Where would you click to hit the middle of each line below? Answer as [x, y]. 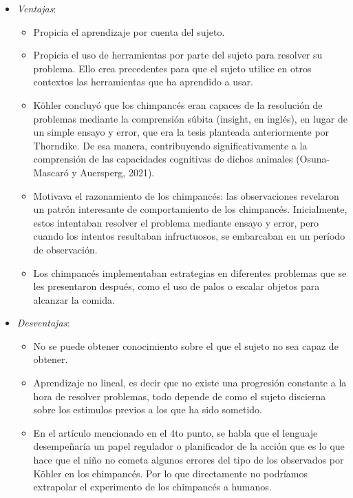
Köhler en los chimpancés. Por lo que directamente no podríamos [170, 473]
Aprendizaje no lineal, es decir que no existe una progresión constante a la [190, 383]
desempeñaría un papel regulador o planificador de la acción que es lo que [189, 446]
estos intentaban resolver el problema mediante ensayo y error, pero [176, 222]
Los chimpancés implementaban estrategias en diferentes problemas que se [190, 272]
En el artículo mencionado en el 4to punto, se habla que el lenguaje [175, 432]
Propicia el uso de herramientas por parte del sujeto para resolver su [178, 55]
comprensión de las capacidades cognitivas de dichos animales [163, 159]
